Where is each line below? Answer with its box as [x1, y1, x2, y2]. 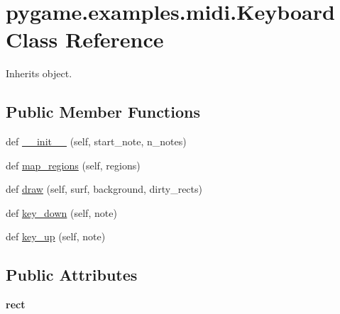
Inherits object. [6, 66, 72, 81]
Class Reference [6, 25, 164, 54]
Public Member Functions [6, 101, 200, 123]
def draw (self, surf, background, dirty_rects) [6, 181, 202, 196]
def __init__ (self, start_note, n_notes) [6, 134, 187, 149]
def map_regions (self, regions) [6, 157, 141, 172]
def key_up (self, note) [6, 229, 106, 244]
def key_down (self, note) [6, 205, 117, 220]
